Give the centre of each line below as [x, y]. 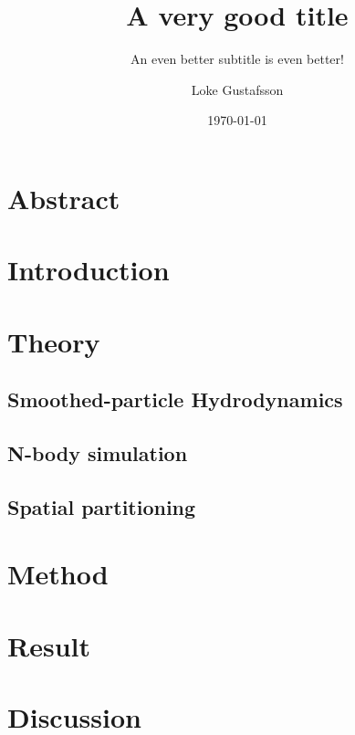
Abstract [64, 198]
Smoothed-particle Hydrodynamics [175, 399]
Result [49, 645]
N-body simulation [98, 453]
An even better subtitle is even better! [237, 59]
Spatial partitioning [102, 506]
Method [58, 574]
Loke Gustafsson [237, 89]
